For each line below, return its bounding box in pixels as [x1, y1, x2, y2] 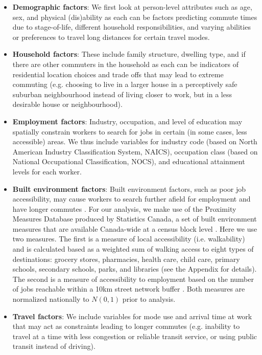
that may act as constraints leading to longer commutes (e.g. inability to [12, 321, 240, 331]
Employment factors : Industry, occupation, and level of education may [12, 116, 243, 126]
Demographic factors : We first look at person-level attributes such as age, [12, 2, 252, 12]
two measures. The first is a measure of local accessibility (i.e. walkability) [12, 233, 245, 244]
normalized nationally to [12, 294, 89, 304]
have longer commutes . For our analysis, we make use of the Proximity [12, 203, 236, 214]
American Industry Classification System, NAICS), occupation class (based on [12, 146, 258, 157]
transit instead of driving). [12, 341, 96, 351]
